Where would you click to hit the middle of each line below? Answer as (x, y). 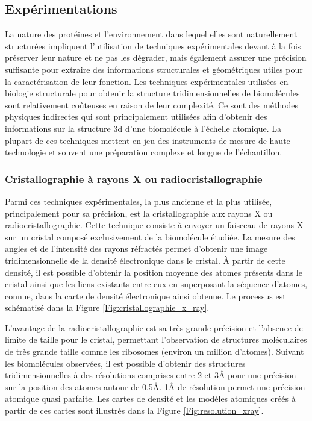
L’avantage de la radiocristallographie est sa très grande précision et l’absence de (154, 327)
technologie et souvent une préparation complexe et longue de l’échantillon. (144, 152)
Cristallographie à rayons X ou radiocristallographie (134, 179)
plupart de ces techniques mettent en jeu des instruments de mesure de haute (148, 140)
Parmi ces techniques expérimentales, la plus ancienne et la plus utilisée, (139, 201)
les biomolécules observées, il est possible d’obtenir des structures (125, 363)
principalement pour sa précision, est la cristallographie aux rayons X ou (139, 213)
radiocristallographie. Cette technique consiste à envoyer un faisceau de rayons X (154, 225)
